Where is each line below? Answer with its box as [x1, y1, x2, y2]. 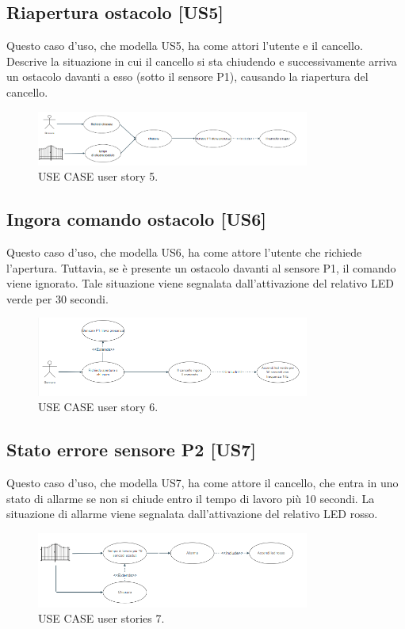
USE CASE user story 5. [38, 168, 159, 185]
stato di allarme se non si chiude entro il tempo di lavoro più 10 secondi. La [6, 490, 375, 506]
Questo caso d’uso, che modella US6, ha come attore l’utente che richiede [6, 243, 362, 260]
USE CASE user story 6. [38, 398, 159, 415]
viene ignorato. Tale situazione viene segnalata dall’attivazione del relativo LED [6, 275, 394, 292]
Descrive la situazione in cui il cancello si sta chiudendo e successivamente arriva [6, 52, 397, 69]
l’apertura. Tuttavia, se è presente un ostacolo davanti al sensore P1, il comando [6, 259, 396, 276]
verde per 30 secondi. [6, 290, 109, 307]
